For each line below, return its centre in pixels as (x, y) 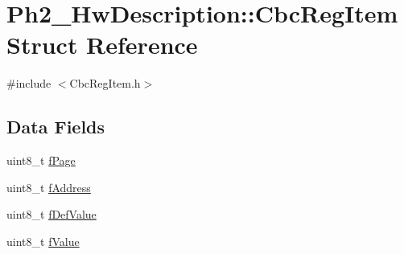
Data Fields (56, 127)
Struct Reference (102, 45)
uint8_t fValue (43, 241)
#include (29, 83)
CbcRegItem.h (105, 83)
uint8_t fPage (41, 160)
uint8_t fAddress (49, 187)
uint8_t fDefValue (52, 214)
